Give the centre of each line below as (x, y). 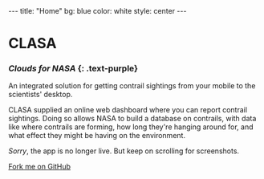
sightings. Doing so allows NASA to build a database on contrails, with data (132, 119)
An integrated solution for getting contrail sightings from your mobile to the (132, 86)
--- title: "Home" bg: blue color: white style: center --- (97, 11)
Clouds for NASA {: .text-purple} (73, 68)
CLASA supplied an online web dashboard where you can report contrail (128, 110)
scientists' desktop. (41, 95)
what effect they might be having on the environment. (97, 136)
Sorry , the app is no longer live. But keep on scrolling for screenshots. (124, 151)
